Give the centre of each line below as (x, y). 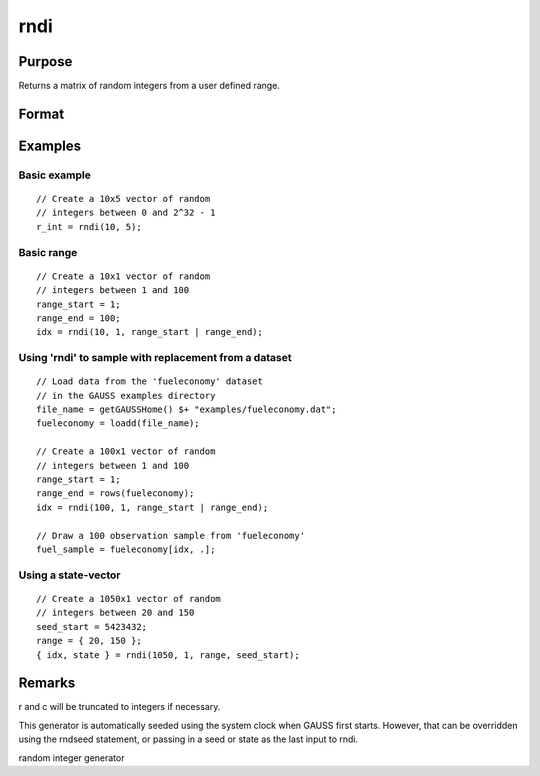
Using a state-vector (69, 575)
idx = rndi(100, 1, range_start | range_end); (152, 507)
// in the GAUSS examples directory (126, 395)
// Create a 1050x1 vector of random (129, 598)
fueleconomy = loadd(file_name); (118, 423)
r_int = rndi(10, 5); (89, 226)
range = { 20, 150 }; (89, 641)
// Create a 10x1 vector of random (123, 276)
